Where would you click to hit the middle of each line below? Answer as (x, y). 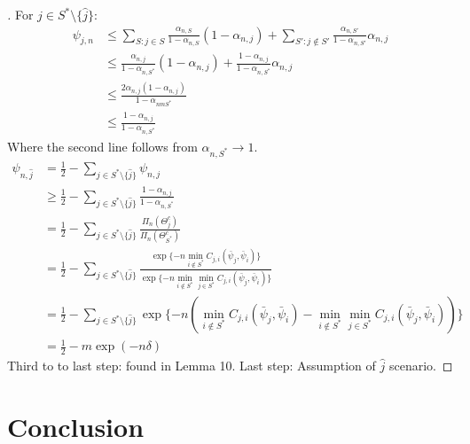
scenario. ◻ (421, 365)
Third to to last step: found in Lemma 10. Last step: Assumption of (192, 365)
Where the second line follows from (102, 146)
